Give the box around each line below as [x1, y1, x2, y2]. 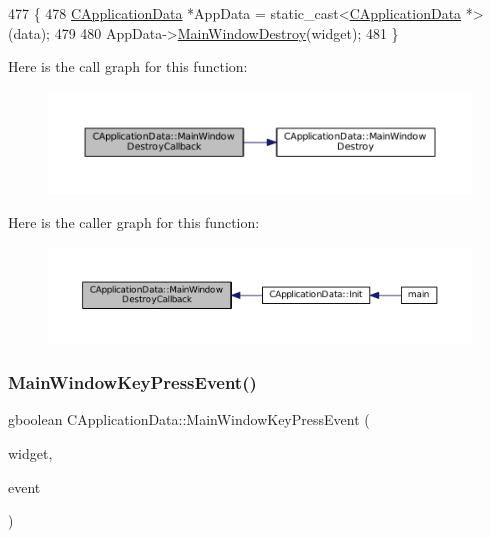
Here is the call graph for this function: [8, 56, 248, 77]
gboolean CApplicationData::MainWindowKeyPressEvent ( [8, 409, 370, 430]
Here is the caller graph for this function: [8, 211, 260, 232]
